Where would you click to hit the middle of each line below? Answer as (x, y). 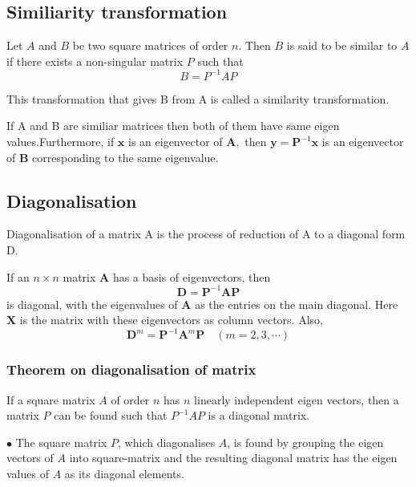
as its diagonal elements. (124, 474)
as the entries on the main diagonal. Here (297, 304)
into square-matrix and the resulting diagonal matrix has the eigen (233, 458)
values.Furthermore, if (61, 142)
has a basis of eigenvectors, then (192, 276)
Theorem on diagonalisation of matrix (131, 369)
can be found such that (111, 415)
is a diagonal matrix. (259, 415)
